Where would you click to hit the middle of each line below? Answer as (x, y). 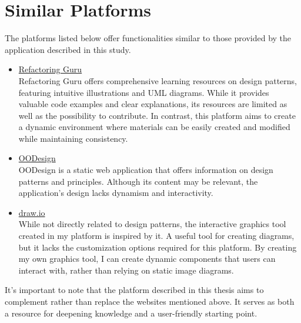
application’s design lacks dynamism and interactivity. (116, 193)
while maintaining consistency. (73, 138)
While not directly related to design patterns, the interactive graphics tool (152, 224)
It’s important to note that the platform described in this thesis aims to (134, 290)
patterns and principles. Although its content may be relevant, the (138, 181)
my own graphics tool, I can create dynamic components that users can (147, 259)
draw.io (32, 212)
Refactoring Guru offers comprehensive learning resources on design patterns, (158, 80)
